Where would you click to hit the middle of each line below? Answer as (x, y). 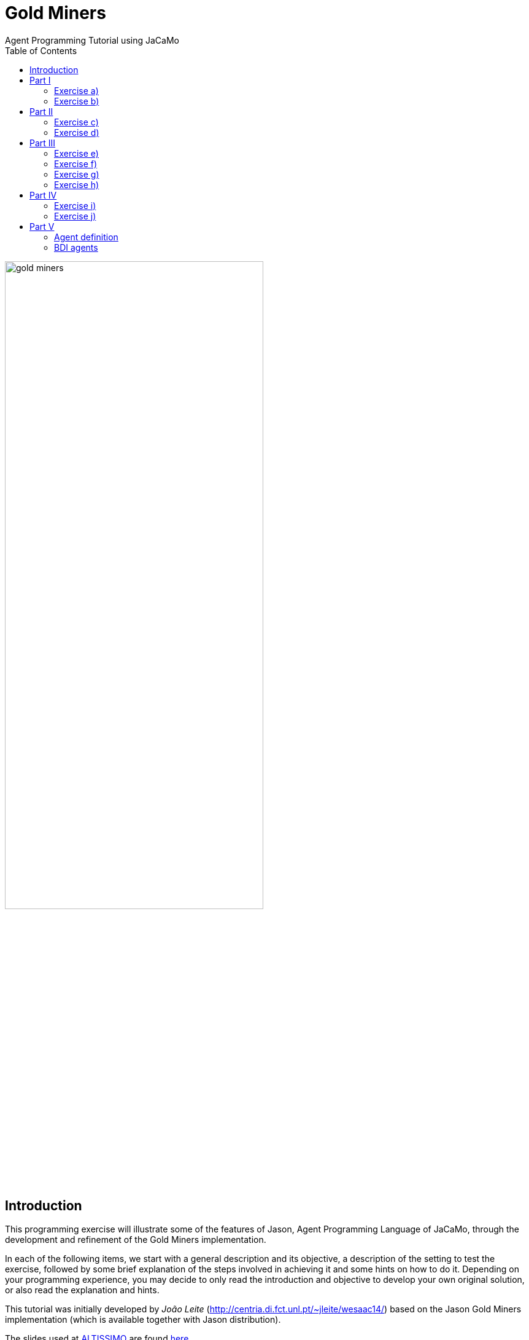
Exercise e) (76, 153)
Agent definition (86, 237)
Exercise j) (75, 216)
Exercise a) (76, 90)
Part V (42, 226)
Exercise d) (77, 132)
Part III (43, 143)
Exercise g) (77, 174)
